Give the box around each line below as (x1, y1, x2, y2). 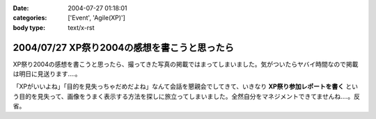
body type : (13, 23, 45, 31)
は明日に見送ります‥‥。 (13, 70, 81, 78)
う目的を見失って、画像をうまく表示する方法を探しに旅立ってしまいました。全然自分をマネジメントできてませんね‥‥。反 (13, 92, 360, 100)
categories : (13, 14, 47, 22)
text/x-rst (68, 23, 95, 31)
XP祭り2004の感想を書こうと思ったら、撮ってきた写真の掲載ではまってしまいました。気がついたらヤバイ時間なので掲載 (13, 60, 359, 68)
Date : (13, 4, 29, 12)
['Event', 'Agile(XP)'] (68, 14, 125, 22)
